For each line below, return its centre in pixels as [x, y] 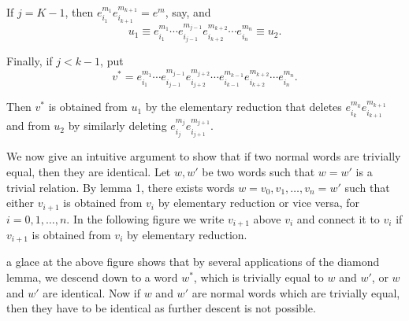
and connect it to [338, 218]
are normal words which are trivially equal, [296, 292]
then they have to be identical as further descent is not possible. [161, 308]
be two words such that [258, 171]
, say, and [188, 12]
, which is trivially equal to [258, 277]
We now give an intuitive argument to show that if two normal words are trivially [204, 156]
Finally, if [30, 61]
